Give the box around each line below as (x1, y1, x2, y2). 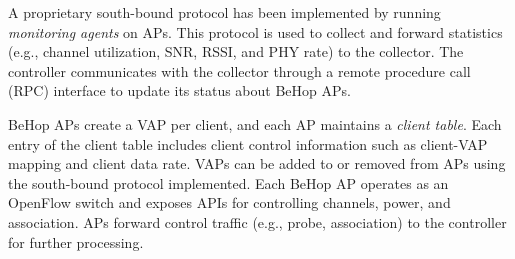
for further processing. (8, 231, 144, 252)
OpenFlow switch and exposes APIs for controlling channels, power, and (8, 192, 451, 213)
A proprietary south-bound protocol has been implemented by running (8, 2, 441, 22)
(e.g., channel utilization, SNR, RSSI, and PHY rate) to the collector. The (8, 41, 464, 62)
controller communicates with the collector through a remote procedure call (8, 60, 471, 81)
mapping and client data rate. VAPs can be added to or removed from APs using (8, 153, 506, 174)
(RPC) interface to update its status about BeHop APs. (8, 80, 351, 101)
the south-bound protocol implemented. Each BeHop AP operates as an (8, 172, 449, 193)
